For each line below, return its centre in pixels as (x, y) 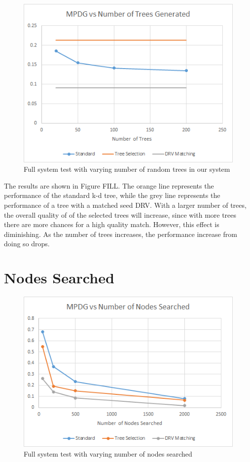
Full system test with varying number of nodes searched (108, 453)
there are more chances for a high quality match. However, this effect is (112, 224)
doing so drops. (27, 244)
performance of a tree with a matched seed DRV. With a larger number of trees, (125, 205)
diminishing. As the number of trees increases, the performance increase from (121, 234)
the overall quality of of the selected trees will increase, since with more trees (120, 214)
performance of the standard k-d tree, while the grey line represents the (112, 195)
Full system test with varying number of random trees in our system (127, 169)
